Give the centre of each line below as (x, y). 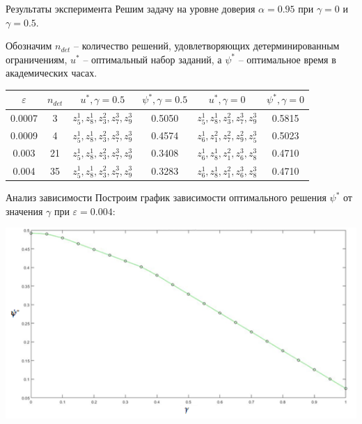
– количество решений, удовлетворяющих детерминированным (207, 46)
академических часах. (52, 73)
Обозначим (29, 46)
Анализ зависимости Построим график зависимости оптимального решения (166, 197)
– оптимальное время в (287, 59)
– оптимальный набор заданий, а (152, 59)
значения (24, 211)
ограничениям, (37, 59)
